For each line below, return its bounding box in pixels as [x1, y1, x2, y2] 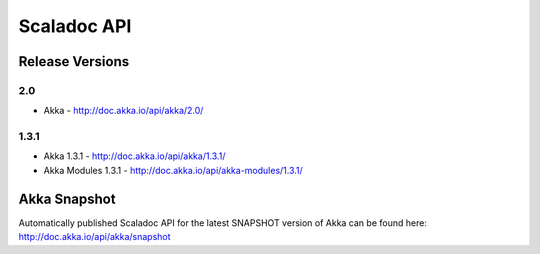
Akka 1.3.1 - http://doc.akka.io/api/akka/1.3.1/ [43, 150, 226, 162]
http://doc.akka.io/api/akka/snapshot [18, 231, 171, 243]
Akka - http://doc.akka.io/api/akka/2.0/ [43, 105, 204, 117]
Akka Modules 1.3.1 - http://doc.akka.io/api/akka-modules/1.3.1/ [43, 164, 304, 176]
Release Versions [18, 53, 130, 70]
